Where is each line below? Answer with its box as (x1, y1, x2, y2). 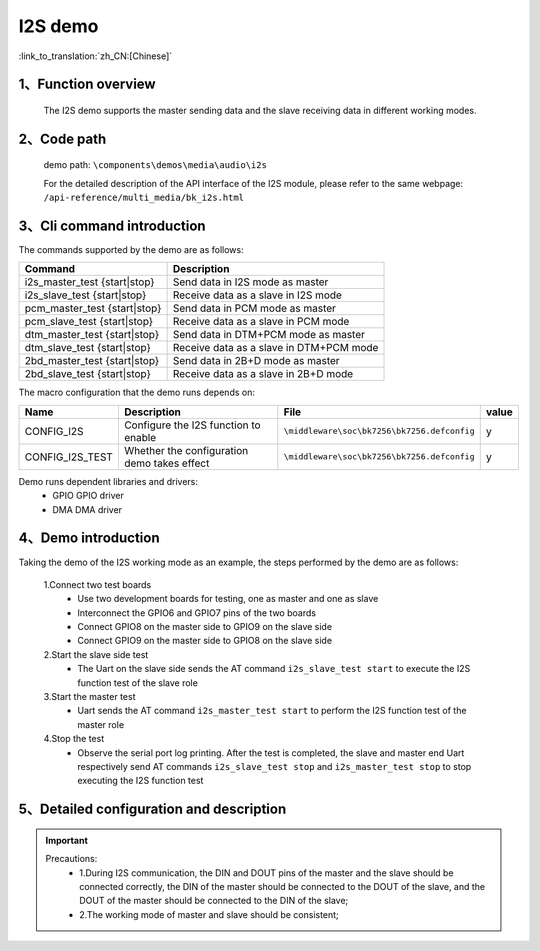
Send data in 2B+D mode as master (172, 354, 340, 368)
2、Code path (18, 130, 107, 147)
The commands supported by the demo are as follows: (18, 244, 244, 256)
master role (77, 718, 125, 730)
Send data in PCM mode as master (172, 301, 337, 315)
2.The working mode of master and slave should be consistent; (79, 908, 339, 920)
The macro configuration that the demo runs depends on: (18, 386, 255, 399)
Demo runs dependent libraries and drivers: (18, 475, 199, 487)
